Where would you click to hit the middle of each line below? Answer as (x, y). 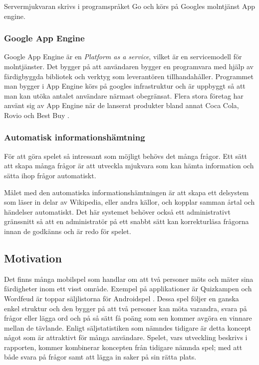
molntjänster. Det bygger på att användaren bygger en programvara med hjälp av (129, 66)
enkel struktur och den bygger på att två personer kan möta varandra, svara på (126, 308)
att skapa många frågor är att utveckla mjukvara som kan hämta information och (129, 166)
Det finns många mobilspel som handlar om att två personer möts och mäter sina (129, 279)
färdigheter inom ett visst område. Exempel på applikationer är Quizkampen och (128, 289)
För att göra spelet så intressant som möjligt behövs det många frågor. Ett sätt (126, 156)
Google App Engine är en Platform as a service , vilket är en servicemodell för (123, 57)
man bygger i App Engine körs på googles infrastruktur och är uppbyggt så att (125, 86)
